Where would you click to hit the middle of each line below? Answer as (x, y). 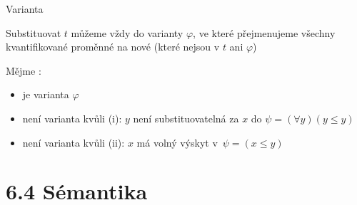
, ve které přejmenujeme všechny (264, 32)
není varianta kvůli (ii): (74, 142)
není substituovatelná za (186, 118)
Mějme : (24, 70)
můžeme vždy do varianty (127, 32)
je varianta (46, 94)
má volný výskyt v (177, 142)
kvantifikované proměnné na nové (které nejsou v (113, 47)
